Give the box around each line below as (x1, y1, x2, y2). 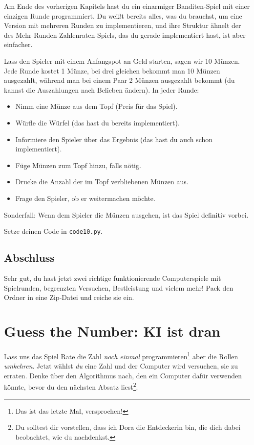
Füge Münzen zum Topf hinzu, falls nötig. (15, 160, 141, 170)
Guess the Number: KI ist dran (4, 321, 221, 341)
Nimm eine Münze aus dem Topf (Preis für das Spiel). (15, 101, 178, 111)
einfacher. (4, 39, 33, 49)
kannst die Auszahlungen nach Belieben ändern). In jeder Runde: (4, 84, 199, 95)
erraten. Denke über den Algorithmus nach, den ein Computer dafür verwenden (4, 370, 242, 380)
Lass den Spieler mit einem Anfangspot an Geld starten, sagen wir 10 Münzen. (4, 55, 240, 66)
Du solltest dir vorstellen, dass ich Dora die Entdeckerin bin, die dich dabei (15, 422, 241, 432)
